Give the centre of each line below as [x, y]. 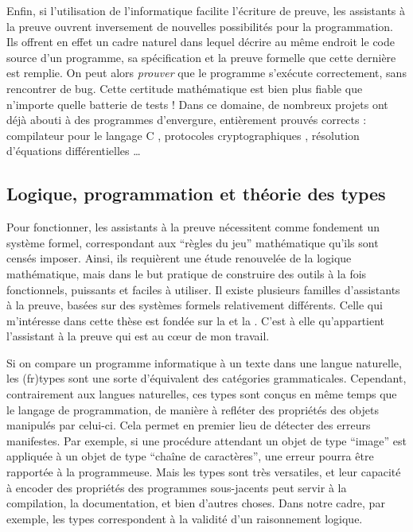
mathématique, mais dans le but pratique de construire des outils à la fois [187, 273]
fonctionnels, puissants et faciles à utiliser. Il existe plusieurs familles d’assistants [203, 289]
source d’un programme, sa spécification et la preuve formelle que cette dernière [201, 57]
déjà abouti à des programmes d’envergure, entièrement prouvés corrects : [187, 120]
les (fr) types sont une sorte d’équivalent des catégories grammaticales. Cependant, [206, 378]
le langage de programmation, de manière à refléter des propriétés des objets [193, 409]
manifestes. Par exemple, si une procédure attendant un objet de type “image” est [207, 440]
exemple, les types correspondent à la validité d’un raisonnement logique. [185, 518]
